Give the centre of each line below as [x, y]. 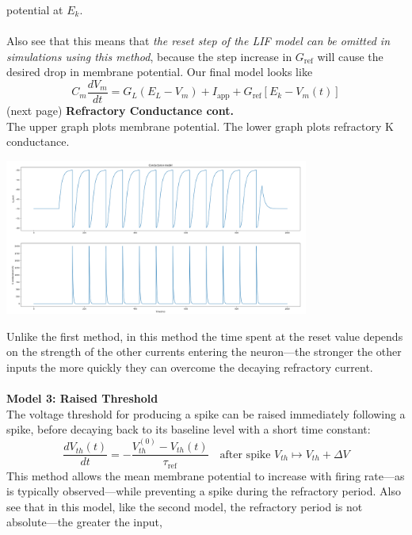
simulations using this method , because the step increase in [149, 56]
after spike [245, 455]
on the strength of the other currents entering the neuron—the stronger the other [204, 352]
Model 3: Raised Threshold [82, 398]
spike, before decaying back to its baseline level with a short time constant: [189, 429]
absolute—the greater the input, [84, 522]
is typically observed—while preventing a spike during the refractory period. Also [204, 491]
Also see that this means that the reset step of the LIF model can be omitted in [198, 41]
